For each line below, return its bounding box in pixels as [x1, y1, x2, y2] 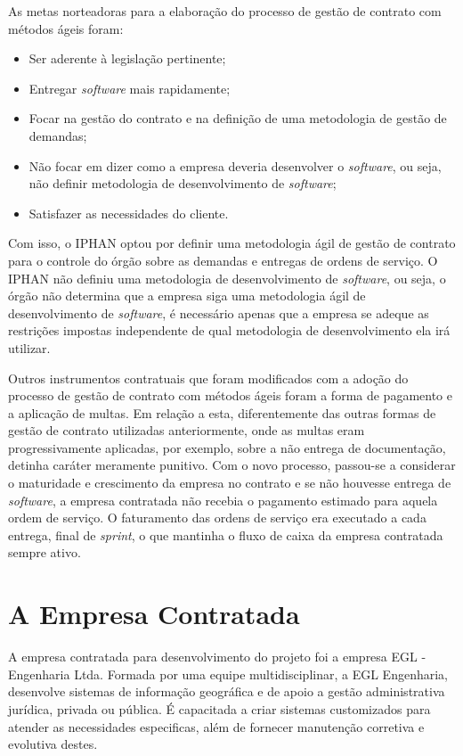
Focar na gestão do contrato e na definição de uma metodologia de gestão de [28, 109, 447, 127]
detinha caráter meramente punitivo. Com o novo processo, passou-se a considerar [8, 456, 456, 474]
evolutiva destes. [8, 735, 98, 753]
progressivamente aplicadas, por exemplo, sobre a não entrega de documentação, [8, 438, 446, 456]
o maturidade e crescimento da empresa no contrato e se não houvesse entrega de [8, 473, 451, 492]
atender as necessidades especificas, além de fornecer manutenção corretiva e [8, 717, 425, 735]
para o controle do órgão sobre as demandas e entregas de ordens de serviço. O [8, 251, 438, 269]
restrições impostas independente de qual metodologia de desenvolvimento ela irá [8, 321, 451, 340]
